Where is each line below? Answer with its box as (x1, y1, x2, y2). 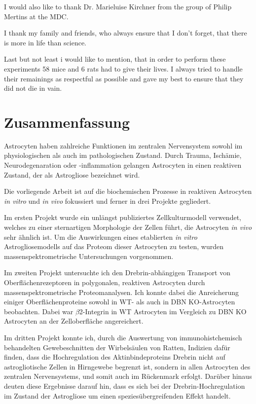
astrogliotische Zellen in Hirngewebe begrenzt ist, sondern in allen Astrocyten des (4, 361, 251, 371)
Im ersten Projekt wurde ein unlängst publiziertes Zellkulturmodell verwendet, (4, 212, 241, 222)
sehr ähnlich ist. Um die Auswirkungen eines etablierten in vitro (4, 231, 197, 242)
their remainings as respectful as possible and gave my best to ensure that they (4, 73, 244, 83)
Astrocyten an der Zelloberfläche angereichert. (4, 316, 144, 326)
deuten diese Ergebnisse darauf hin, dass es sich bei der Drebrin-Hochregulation (4, 380, 245, 391)
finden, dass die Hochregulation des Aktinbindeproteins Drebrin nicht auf (4, 352, 225, 362)
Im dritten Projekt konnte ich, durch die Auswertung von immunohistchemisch (4, 332, 242, 342)
